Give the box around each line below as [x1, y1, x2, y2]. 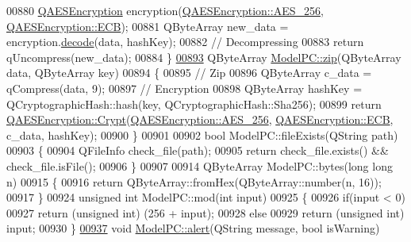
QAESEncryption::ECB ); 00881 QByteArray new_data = [6, 17, 289, 34]
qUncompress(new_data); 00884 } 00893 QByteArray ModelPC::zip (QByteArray [6, 48, 401, 65]
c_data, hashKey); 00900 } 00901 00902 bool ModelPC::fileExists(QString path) [6, 126, 398, 143]
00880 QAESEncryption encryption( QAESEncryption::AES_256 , [6, 2, 324, 18]
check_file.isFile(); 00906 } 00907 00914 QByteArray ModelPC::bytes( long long [6, 157, 393, 174]
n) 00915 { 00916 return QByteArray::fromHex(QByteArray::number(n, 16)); [6, 173, 382, 190]
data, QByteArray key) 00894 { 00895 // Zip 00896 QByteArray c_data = [6, 64, 372, 81]
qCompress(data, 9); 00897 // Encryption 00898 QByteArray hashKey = [6, 79, 363, 96]
